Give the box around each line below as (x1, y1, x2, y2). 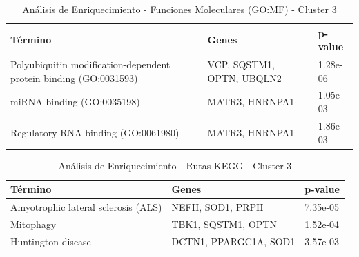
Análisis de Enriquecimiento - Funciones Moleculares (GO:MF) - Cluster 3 (22, 2, 337, 16)
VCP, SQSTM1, (207, 57, 275, 72)
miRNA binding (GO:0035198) (10, 94, 140, 109)
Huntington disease (10, 234, 91, 248)
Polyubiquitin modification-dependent (10, 57, 171, 72)
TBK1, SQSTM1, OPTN (171, 216, 277, 231)
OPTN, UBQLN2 (207, 70, 282, 85)
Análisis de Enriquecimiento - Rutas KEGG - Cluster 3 (58, 158, 292, 172)
